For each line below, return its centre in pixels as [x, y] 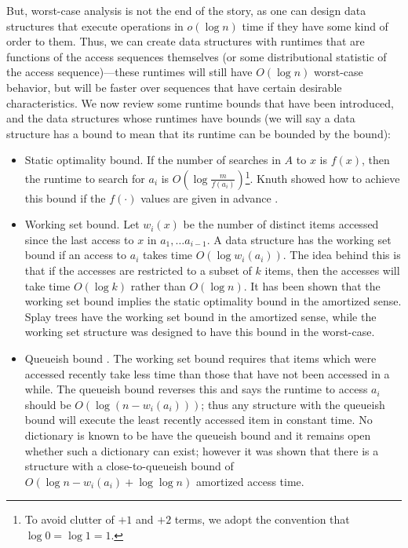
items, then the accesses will [332, 270]
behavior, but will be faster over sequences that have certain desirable [174, 87]
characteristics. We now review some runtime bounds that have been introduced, [200, 102]
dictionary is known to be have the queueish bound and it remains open [198, 435]
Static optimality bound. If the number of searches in [153, 160]
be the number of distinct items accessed [281, 224]
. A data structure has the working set [299, 239]
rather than [158, 285]
